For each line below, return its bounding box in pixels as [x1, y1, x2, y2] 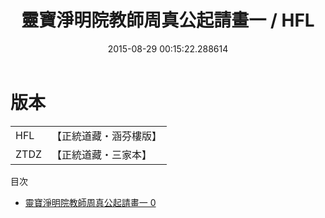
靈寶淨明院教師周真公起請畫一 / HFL [21, 9, 315, 32]
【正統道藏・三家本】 [51, 147, 153, 161]
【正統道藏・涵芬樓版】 [51, 129, 163, 143]
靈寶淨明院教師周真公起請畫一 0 [24, 196, 157, 208]
